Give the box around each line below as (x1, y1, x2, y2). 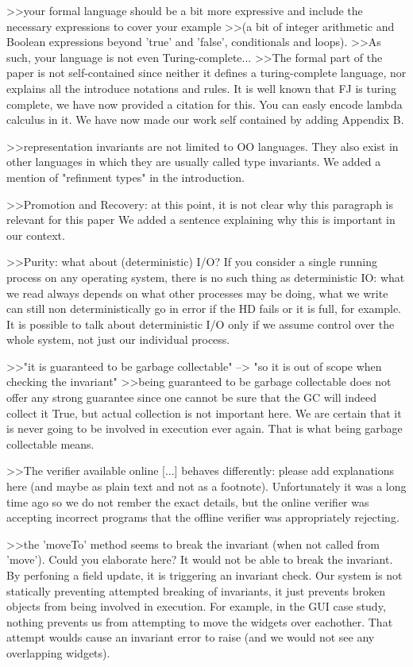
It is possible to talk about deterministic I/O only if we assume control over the (6, 315, 395, 332)
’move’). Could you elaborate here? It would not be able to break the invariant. (6, 551, 393, 568)
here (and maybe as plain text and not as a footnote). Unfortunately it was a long (6, 478, 407, 495)
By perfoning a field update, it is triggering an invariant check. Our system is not (6, 567, 403, 583)
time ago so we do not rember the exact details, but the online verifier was (6, 493, 369, 510)
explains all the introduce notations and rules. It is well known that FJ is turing (6, 79, 396, 96)
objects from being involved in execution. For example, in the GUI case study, (6, 598, 386, 615)
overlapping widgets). (6, 644, 110, 661)
